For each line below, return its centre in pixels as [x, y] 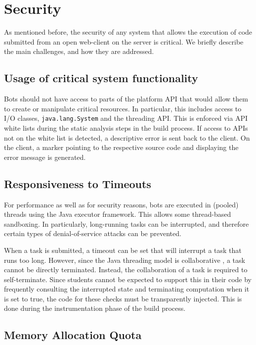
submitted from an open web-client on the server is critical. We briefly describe [124, 41]
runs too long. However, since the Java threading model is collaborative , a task [125, 260]
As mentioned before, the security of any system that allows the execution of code [128, 32]
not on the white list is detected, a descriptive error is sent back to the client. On [127, 137]
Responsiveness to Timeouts [78, 183]
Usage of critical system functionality [101, 78]
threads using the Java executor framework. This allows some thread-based [118, 214]
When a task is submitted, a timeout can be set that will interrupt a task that [123, 250]
